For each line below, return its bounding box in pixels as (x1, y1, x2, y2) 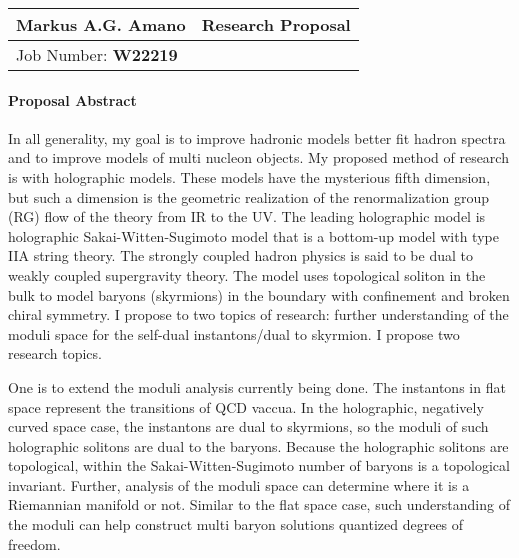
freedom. (8, 533, 61, 554)
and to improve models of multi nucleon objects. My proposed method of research (8, 147, 509, 168)
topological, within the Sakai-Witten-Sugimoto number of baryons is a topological (8, 455, 510, 476)
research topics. (8, 343, 102, 364)
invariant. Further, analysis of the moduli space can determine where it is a (8, 474, 470, 495)
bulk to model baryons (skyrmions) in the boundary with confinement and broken (8, 284, 510, 305)
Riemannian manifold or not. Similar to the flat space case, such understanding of (8, 494, 510, 515)
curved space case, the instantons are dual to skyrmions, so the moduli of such (8, 416, 489, 437)
